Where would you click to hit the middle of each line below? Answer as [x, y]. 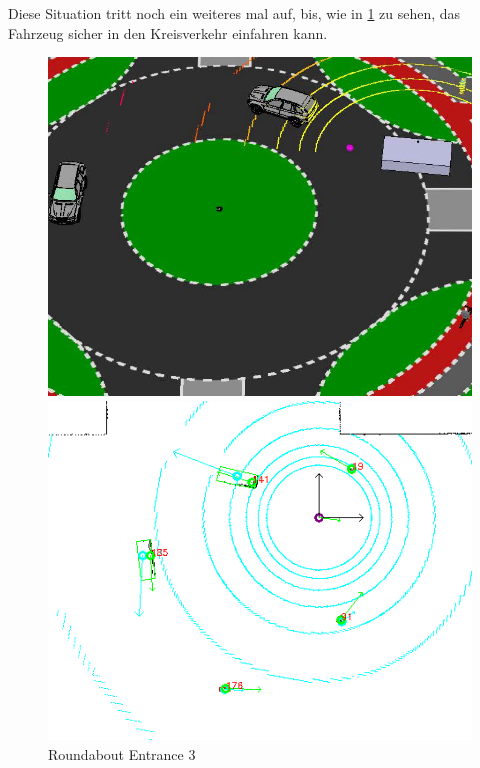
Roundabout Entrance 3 [122, 753]
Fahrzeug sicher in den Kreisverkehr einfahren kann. [168, 32]
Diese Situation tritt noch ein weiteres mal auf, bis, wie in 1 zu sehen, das [234, 13]
